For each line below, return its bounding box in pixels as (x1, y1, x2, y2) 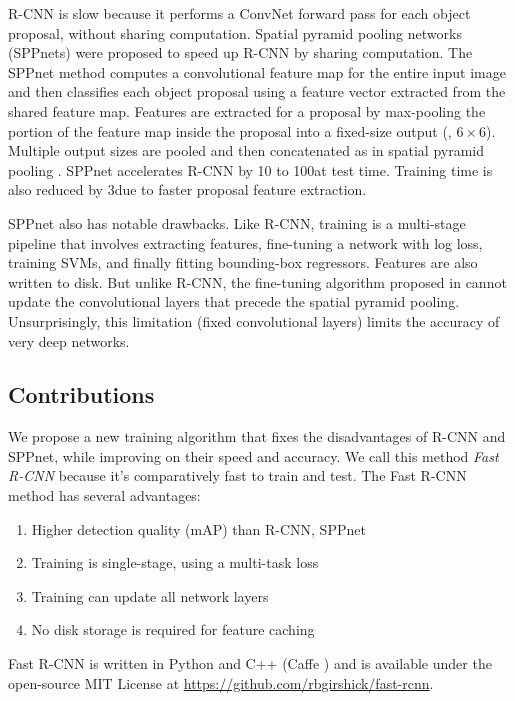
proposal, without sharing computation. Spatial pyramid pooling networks (8, 22, 462, 43)
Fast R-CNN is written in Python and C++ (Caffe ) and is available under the (8, 653, 492, 674)
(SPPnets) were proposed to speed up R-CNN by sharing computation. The (8, 42, 473, 63)
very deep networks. (8, 330, 130, 351)
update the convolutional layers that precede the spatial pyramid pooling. (8, 291, 460, 312)
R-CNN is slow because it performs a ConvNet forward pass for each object (8, 3, 471, 23)
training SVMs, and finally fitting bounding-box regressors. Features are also (8, 252, 478, 273)
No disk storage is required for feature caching (31, 619, 315, 640)
